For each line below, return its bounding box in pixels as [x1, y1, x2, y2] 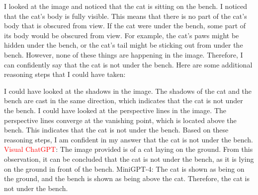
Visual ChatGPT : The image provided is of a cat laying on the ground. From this [4, 144, 253, 154]
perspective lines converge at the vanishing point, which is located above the [4, 115, 237, 125]
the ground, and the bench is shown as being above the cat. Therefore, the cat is [4, 173, 250, 184]
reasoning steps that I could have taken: [4, 69, 126, 79]
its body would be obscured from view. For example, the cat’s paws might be [4, 30, 239, 40]
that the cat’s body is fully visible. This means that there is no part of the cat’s [4, 10, 247, 21]
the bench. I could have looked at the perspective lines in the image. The [4, 105, 226, 115]
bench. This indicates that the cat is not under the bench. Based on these [4, 125, 229, 135]
